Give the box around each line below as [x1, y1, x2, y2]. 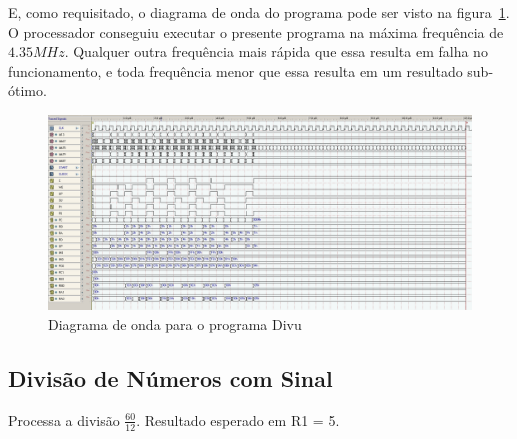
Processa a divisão [8, 409, 120, 430]
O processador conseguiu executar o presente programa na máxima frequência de [8, 21, 504, 42]
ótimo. [8, 80, 47, 101]
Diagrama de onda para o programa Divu [48, 314, 302, 334]
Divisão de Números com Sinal [8, 362, 333, 393]
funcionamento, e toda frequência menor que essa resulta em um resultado [8, 60, 463, 81]
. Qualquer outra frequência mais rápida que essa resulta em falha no [64, 41, 488, 62]
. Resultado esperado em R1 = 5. [136, 409, 340, 430]
